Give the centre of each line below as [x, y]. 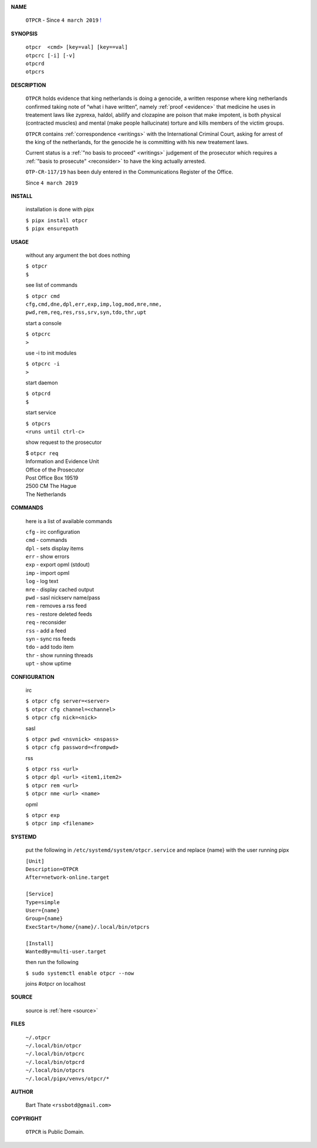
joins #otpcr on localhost [55, 984]
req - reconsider [46, 622]
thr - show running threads [59, 655]
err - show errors [48, 557]
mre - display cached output [60, 589]
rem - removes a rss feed [56, 606]
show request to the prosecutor [64, 442]
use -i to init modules [51, 353]
